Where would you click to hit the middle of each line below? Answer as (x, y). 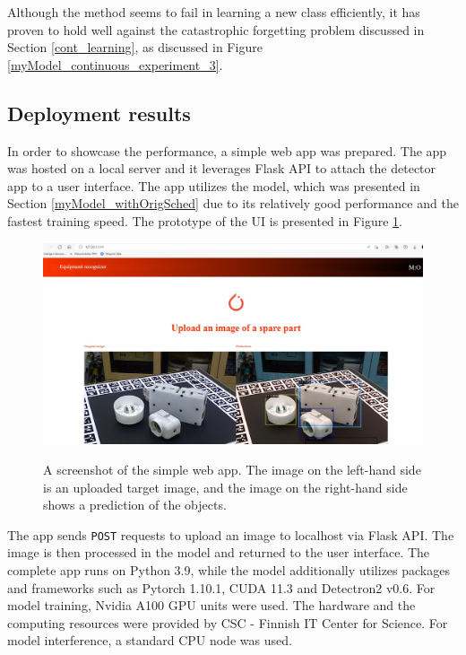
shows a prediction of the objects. (135, 505)
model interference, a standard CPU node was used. (150, 640)
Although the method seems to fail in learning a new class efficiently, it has (214, 12)
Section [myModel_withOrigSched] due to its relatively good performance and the (233, 203)
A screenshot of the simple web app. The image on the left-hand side (232, 469)
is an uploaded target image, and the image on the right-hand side (225, 487)
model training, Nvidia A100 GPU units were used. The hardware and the (211, 605)
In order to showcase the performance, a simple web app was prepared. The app (227, 150)
